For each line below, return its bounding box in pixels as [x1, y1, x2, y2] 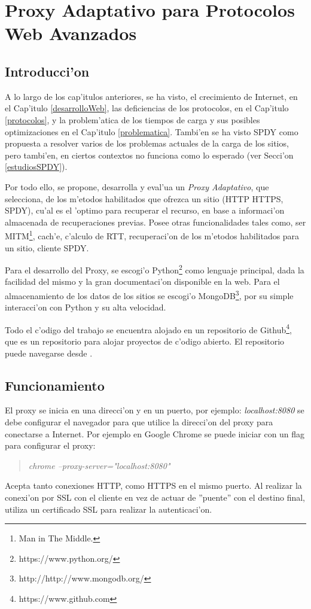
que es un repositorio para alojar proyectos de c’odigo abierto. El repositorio [5, 335, 285, 348]
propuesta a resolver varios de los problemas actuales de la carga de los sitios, [5, 137, 289, 150]
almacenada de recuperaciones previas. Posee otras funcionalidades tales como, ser [5, 215, 306, 228]
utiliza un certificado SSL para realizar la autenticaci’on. [5, 503, 212, 515]
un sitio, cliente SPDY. [5, 241, 89, 254]
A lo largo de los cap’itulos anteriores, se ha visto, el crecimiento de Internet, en [5, 90, 298, 102]
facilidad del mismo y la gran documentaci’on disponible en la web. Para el [5, 275, 280, 288]
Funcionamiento [5, 376, 105, 394]
